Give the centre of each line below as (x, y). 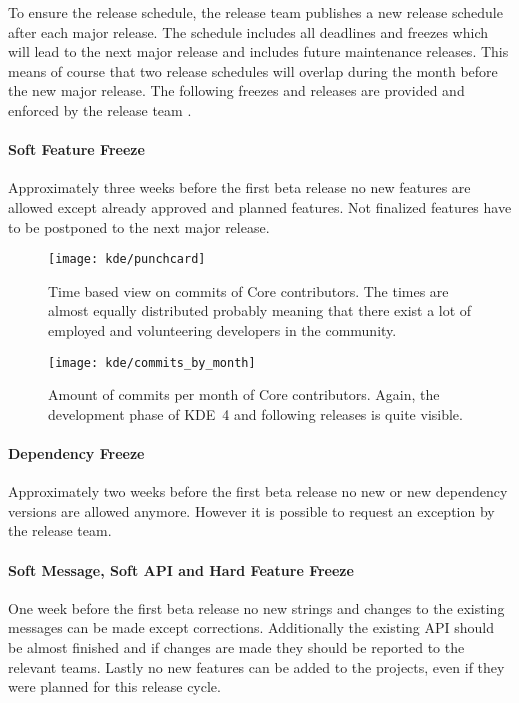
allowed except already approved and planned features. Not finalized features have (260, 206)
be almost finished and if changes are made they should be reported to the (236, 646)
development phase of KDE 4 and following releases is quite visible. (255, 413)
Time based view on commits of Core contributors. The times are (248, 290)
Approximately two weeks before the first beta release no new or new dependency (258, 491)
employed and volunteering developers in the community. (222, 329)
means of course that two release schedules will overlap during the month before (253, 70)
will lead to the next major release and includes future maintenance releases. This (258, 51)
